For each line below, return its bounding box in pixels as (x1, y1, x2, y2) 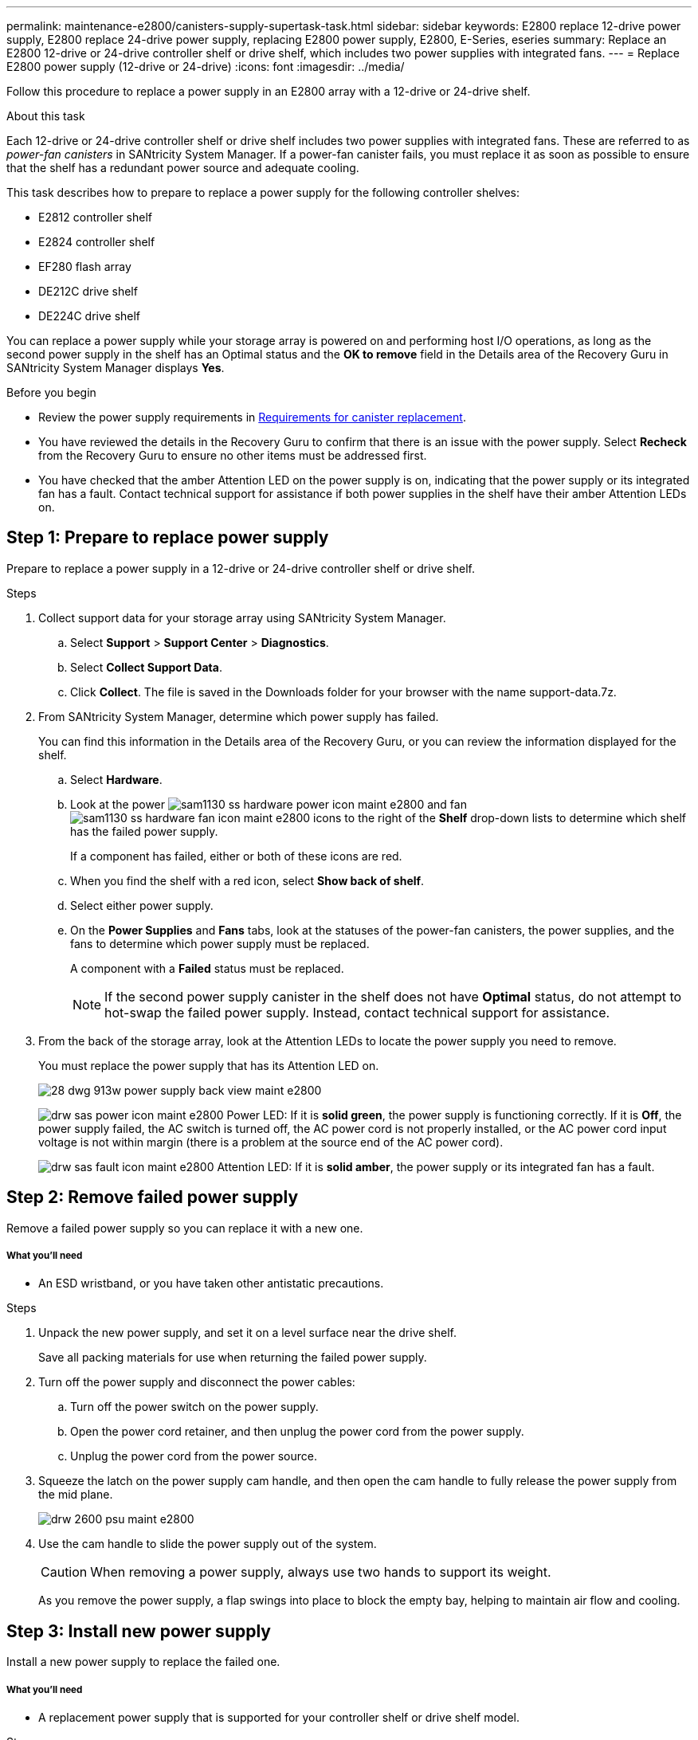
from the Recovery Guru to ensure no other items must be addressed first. (38, 449, 427, 462)
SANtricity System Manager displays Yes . (6, 361, 225, 374)
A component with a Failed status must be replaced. (70, 961, 344, 975)
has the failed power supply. (70, 824, 218, 838)
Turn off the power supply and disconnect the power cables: (38, 1375, 355, 1389)
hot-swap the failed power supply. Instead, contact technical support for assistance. (104, 1004, 610, 1021)
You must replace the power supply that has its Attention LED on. (38, 1058, 379, 1072)
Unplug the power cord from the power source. (70, 1449, 317, 1464)
